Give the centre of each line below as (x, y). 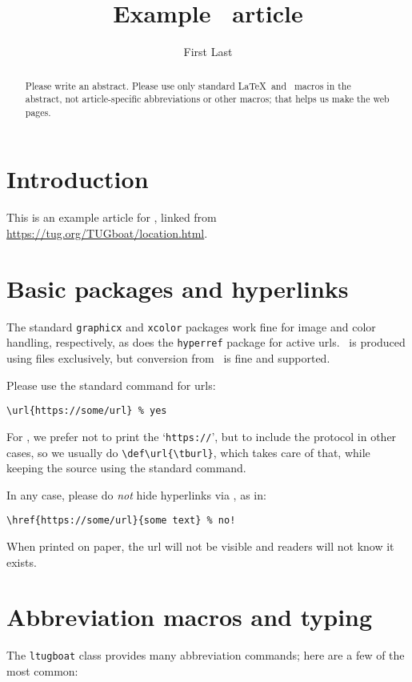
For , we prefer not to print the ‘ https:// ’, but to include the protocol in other (202, 436)
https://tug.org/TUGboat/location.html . (107, 233)
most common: (42, 671)
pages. (38, 112)
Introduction (78, 179)
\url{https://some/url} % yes (87, 411)
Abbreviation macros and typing (190, 617)
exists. (22, 562)
